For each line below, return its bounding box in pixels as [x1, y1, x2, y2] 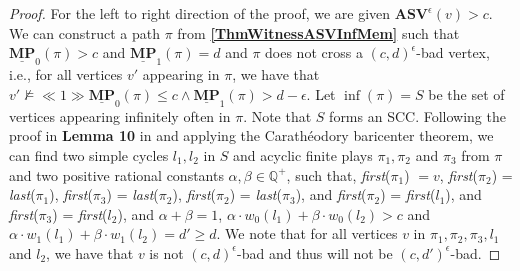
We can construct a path [9, 22, 161, 43]
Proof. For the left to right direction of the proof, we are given [9, 3, 391, 23]
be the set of [428, 83, 505, 104]
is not [149, 242, 184, 263]
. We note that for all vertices [216, 223, 398, 244]
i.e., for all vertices [9, 64, 123, 85]
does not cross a [265, 42, 363, 63]
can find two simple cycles [9, 145, 169, 165]
